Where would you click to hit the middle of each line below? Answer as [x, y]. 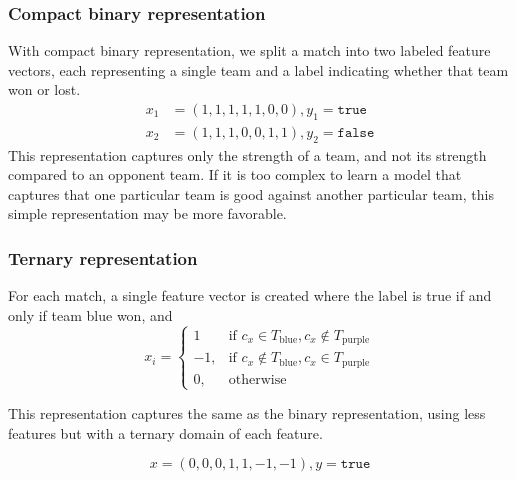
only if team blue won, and [90, 314]
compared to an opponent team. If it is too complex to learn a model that [235, 174]
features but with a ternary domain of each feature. [165, 432]
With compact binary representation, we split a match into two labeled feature [249, 50]
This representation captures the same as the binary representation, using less [247, 412]
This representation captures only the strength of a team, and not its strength [247, 154]
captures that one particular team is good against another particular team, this [251, 193]
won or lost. [44, 89]
